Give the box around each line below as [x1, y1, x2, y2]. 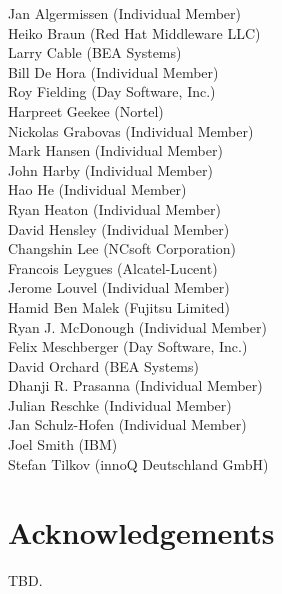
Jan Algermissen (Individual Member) [8, 3, 242, 23]
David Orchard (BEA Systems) [8, 355, 199, 376]
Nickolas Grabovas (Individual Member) [8, 120, 254, 141]
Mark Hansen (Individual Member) [8, 140, 223, 161]
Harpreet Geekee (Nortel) [8, 100, 164, 121]
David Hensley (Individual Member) [8, 218, 230, 239]
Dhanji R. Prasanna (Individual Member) [8, 375, 263, 396]
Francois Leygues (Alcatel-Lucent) [8, 257, 218, 278]
